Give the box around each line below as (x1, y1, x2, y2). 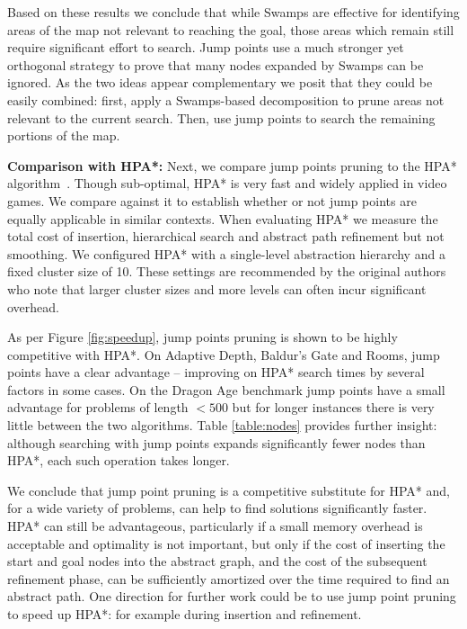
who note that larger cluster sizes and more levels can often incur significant (7, 279, 427, 298)
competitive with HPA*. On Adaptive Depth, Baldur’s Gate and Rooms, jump (7, 345, 440, 364)
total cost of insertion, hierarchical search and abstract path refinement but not (7, 227, 445, 246)
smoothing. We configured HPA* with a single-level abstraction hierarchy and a (7, 244, 445, 263)
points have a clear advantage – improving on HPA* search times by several (7, 363, 425, 382)
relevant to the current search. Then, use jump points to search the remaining (7, 108, 436, 127)
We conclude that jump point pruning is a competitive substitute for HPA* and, (7, 481, 450, 499)
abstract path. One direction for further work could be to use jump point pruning (7, 587, 456, 606)
